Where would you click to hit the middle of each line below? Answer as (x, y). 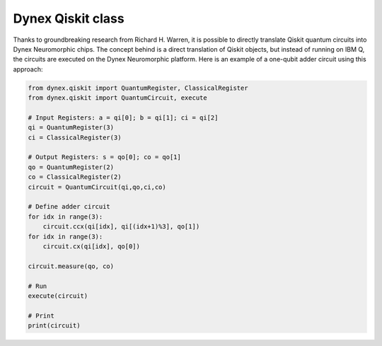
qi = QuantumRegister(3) (71, 128)
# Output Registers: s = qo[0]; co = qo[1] (105, 157)
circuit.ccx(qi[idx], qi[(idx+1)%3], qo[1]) (121, 227)
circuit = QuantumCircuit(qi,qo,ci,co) (97, 187)
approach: (28, 69)
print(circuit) (54, 326)
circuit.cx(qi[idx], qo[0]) (92, 246)
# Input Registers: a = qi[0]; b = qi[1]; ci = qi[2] (123, 117)
